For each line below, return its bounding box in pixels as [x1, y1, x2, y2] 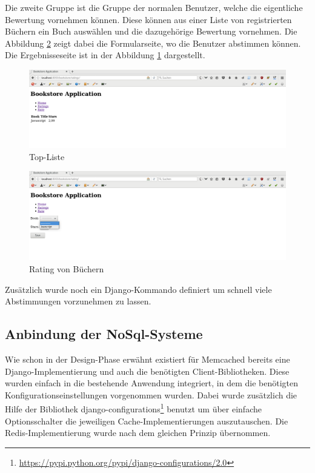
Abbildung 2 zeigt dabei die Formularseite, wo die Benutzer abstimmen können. [5, 36, 301, 49]
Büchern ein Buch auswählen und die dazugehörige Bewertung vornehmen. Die [5, 25, 297, 38]
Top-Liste [29, 150, 65, 163]
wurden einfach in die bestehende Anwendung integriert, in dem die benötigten [5, 377, 299, 389]
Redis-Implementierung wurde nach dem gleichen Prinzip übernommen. [5, 426, 271, 439]
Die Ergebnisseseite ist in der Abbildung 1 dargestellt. [5, 49, 205, 61]
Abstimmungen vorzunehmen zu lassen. [5, 295, 151, 307]
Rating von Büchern [29, 262, 104, 275]
